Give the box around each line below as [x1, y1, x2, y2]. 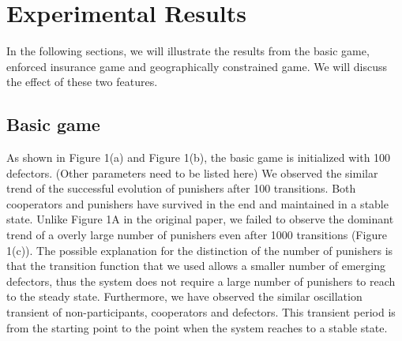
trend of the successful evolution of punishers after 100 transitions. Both [6, 180, 356, 197]
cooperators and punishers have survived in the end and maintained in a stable [6, 195, 389, 212]
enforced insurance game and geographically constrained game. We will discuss [6, 58, 387, 74]
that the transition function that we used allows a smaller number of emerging [6, 257, 385, 274]
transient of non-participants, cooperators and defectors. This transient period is [6, 304, 396, 320]
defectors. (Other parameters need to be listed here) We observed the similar [6, 164, 378, 181]
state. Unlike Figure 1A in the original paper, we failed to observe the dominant [6, 211, 394, 227]
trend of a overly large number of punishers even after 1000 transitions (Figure [6, 227, 387, 243]
